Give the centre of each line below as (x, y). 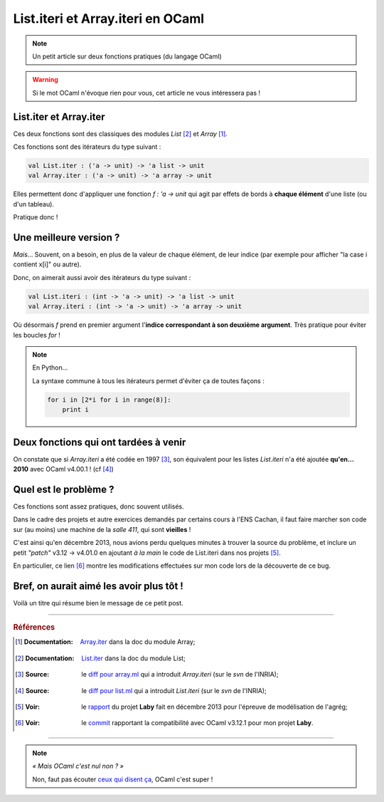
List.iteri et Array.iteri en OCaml (109, 19)
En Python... (50, 368)
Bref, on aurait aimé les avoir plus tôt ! (98, 586)
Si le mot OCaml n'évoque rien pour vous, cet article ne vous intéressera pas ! (146, 93)
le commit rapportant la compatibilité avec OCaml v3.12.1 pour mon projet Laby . (197, 723)
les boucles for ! (37, 335)
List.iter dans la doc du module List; (134, 658)
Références (34, 627)
